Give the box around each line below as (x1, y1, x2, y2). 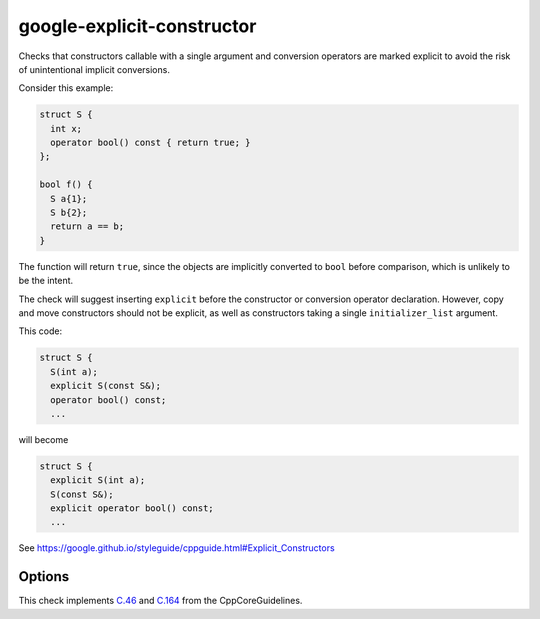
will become (18, 433, 69, 445)
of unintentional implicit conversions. (18, 63, 170, 75)
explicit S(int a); (50, 475, 146, 486)
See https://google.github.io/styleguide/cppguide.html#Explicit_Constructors (18, 542, 335, 554)
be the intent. (18, 275, 74, 287)
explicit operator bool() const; (50, 503, 214, 514)
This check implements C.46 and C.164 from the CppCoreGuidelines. (18, 595, 303, 607)
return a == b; (50, 221, 125, 232)
